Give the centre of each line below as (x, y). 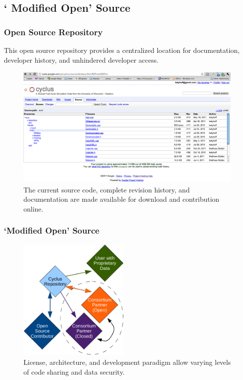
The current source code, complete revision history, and (107, 189)
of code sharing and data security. (74, 371)
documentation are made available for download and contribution (121, 199)
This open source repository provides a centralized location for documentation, (122, 50)
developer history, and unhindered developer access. (81, 59)
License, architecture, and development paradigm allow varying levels (127, 362)
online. (33, 208)
